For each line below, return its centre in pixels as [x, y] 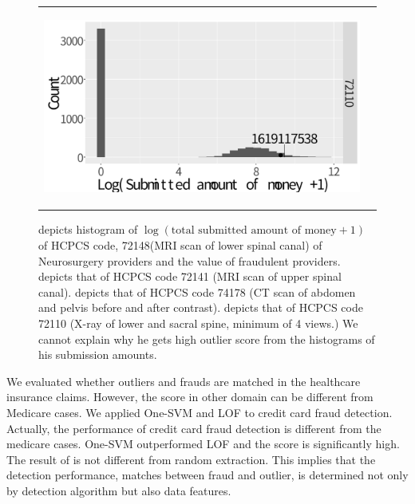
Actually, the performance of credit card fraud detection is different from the [194, 428]
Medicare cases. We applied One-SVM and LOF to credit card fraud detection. [200, 412]
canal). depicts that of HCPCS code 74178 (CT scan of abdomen [197, 291]
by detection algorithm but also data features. [119, 490]
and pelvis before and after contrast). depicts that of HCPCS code [201, 307]
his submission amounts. [98, 354]
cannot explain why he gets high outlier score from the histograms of [207, 339]
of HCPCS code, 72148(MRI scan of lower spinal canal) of [180, 245]
